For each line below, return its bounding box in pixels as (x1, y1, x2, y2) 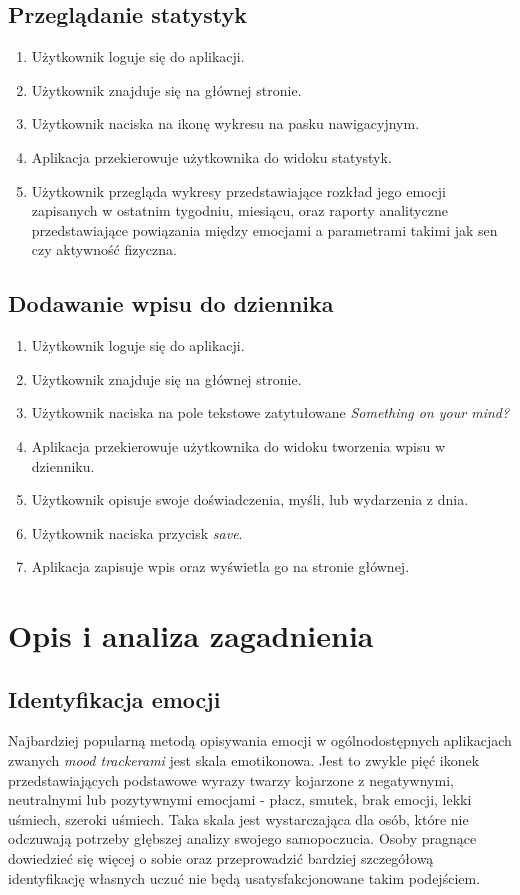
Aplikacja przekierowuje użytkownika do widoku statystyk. (31, 146, 392, 167)
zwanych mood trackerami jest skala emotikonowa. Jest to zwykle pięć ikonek (8, 750, 480, 771)
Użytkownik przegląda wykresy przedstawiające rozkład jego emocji (31, 180, 446, 201)
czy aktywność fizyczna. (31, 239, 177, 260)
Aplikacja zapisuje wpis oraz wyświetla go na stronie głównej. (31, 556, 410, 577)
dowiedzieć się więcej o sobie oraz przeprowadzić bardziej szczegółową (8, 848, 434, 869)
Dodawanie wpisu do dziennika (8, 288, 334, 319)
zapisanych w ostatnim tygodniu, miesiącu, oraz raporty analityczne (31, 200, 448, 221)
